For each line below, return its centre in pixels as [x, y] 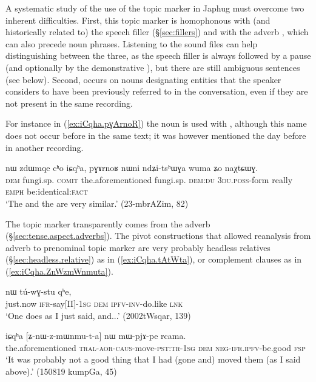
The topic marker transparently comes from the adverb [108, 223]
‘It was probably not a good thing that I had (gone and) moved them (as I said [153, 359]
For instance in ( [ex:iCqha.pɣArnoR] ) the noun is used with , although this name [156, 123]
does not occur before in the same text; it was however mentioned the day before [156, 135]
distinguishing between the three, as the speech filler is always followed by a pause [158, 55]
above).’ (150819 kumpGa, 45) [61, 371]
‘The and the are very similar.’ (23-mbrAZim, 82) [97, 203]
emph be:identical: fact [47, 191]
